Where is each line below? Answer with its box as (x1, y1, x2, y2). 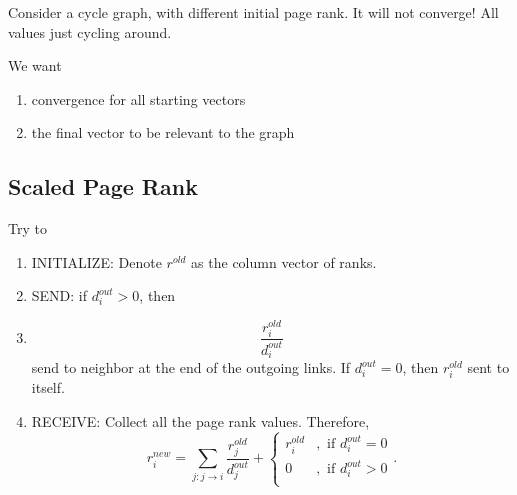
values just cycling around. (8, 21, 172, 42)
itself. (31, 377, 65, 398)
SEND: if (31, 285, 88, 306)
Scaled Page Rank (8, 171, 198, 202)
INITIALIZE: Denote (31, 251, 162, 272)
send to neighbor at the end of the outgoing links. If (31, 357, 351, 378)
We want (8, 55, 62, 76)
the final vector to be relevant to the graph (31, 122, 295, 143)
